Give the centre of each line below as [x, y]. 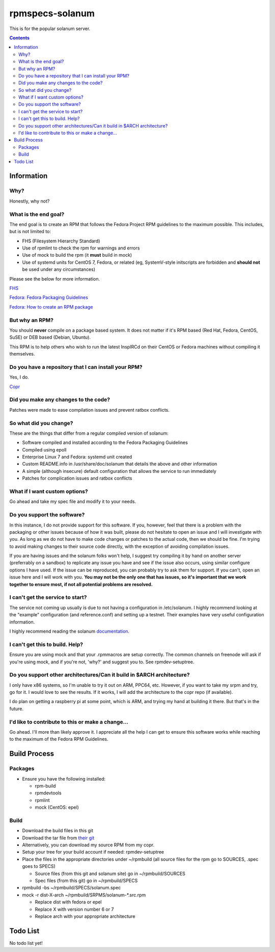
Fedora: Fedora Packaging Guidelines [49, 297]
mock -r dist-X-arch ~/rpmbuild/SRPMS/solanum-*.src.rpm [84, 895]
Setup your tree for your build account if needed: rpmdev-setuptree [93, 852]
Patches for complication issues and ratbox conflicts [77, 478]
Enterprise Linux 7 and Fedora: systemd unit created [77, 457]
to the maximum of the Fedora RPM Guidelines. [59, 739]
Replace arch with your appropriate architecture [85, 916]
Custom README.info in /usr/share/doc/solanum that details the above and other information [120, 464]
